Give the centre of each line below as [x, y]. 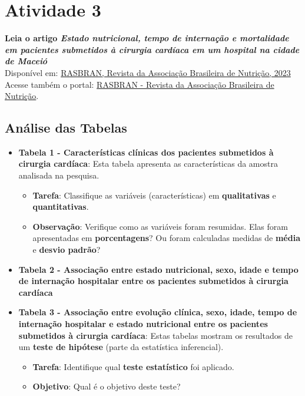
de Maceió [26, 61]
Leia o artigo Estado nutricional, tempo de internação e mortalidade [147, 38]
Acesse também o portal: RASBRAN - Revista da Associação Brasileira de [140, 84]
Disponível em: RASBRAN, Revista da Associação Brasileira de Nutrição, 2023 [148, 72]
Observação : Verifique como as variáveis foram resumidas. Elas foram [160, 226]
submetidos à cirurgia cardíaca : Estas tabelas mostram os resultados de [155, 335]
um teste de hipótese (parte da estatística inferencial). [121, 347]
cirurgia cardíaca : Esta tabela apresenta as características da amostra [148, 164]
